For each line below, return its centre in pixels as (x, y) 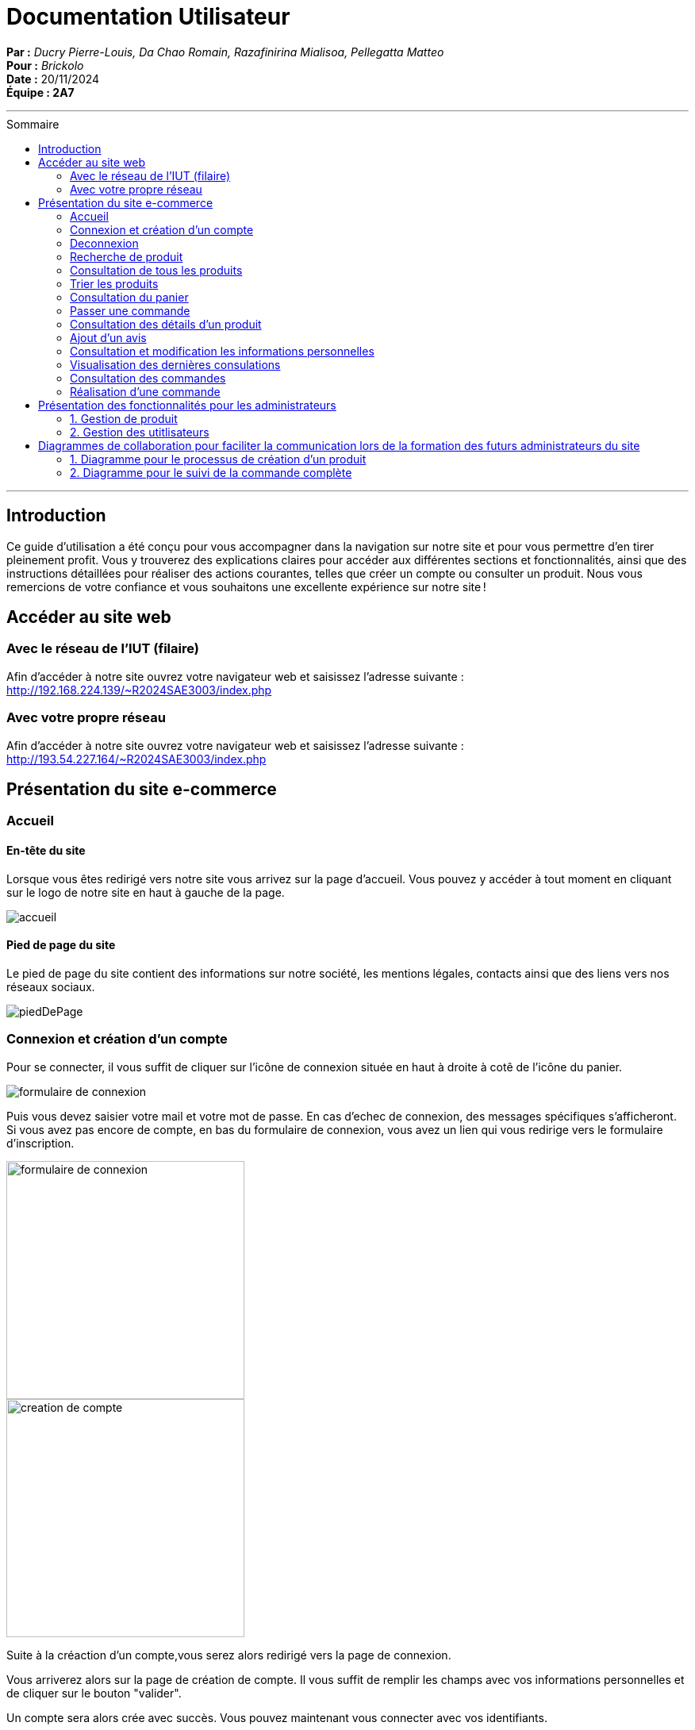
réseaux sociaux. (51, 986)
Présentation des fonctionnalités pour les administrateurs (187, 405)
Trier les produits (114, 283)
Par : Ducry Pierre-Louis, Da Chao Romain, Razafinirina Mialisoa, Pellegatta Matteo (225, 52)
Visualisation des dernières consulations (175, 364)
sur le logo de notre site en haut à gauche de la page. (146, 892)
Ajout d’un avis (108, 337)
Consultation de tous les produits (156, 270)
